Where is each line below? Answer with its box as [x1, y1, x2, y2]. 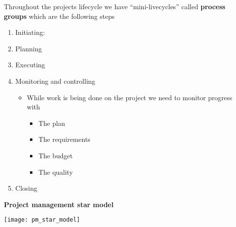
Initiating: [15, 27, 45, 37]
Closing [15, 183, 37, 193]
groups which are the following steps [4, 11, 115, 21]
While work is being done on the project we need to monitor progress [27, 92, 233, 102]
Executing [15, 60, 45, 70]
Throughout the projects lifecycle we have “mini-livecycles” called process [4, 1, 225, 11]
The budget [38, 150, 73, 160]
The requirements [38, 134, 90, 144]
